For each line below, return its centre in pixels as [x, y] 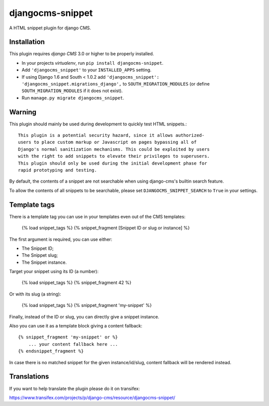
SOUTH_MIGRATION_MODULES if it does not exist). [72, 91]
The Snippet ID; [38, 248]
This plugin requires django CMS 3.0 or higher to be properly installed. [82, 54]
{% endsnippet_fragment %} [51, 351]
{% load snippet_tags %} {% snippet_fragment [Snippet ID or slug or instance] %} [106, 228]
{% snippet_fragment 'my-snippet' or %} [68, 337]
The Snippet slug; [40, 255]
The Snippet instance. [44, 262]
